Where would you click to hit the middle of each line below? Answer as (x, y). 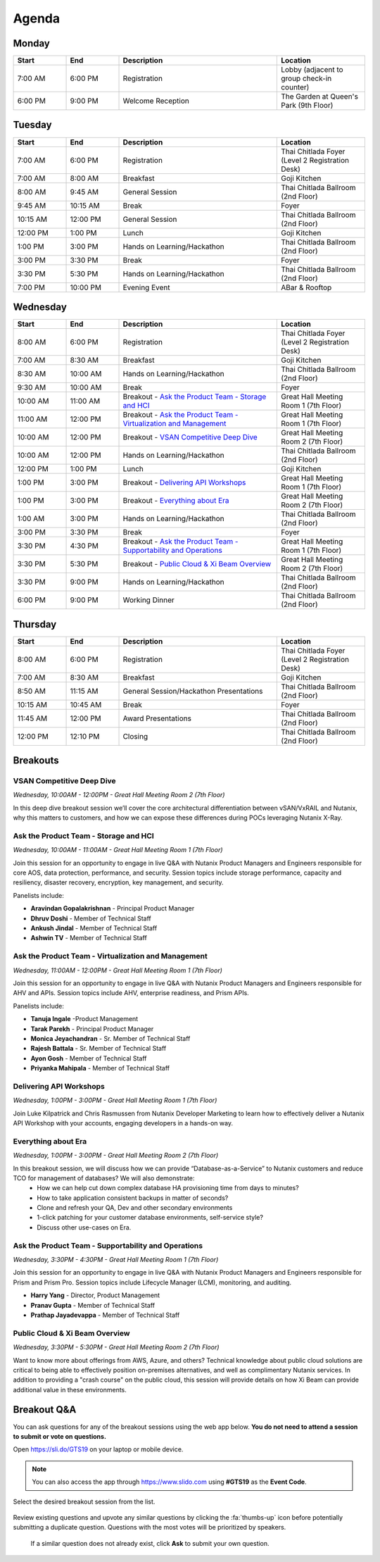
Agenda (36, 18)
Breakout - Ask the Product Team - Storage (195, 396)
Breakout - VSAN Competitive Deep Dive (190, 437)
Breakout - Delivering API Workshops (184, 482)
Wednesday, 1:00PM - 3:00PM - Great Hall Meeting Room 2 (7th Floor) (116, 1156)
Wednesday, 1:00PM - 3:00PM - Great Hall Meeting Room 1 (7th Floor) (115, 1100)
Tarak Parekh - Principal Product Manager (92, 1029)
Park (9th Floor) (307, 106)
